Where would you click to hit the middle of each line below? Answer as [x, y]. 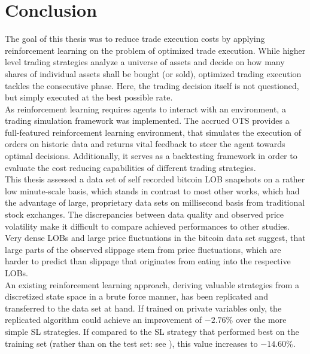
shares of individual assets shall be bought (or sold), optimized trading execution [153, 73]
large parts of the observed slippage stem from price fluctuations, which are [143, 249]
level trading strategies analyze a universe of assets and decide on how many [145, 62]
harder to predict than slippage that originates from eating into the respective [148, 261]
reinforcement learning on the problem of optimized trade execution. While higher [155, 50]
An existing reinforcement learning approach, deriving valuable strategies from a [152, 284]
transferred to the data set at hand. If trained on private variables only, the [143, 308]
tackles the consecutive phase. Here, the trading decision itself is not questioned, [152, 85]
